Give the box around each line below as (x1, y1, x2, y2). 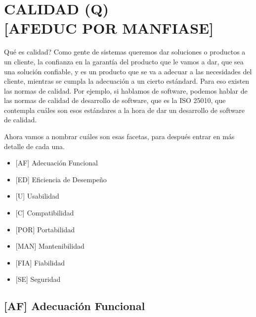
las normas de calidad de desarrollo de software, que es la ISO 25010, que (4, 95, 226, 106)
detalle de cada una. (4, 141, 65, 151)
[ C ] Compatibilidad (15, 208, 74, 218)
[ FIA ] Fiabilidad (15, 257, 65, 267)
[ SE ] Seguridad (15, 274, 61, 284)
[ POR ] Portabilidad (15, 224, 75, 234)
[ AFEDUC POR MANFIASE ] (4, 18, 214, 38)
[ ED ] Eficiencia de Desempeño (15, 174, 107, 184)
